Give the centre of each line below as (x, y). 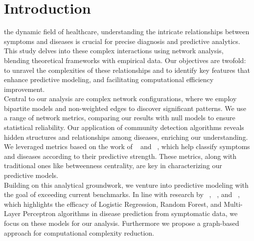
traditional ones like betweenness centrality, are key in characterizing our (113, 165)
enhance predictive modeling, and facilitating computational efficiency (109, 79)
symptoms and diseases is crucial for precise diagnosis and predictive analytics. (122, 41)
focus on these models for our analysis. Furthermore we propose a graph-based (122, 223)
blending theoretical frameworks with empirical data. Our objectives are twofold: (125, 60)
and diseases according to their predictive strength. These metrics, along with (120, 156)
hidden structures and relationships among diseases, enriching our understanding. (126, 137)
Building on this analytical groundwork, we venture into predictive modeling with (126, 185)
